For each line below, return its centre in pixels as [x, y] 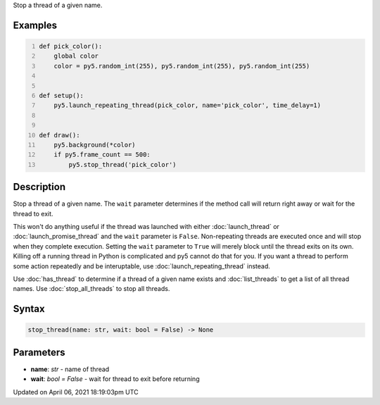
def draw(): [59, 135]
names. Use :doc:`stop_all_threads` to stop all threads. [91, 289]
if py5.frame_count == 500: [102, 155]
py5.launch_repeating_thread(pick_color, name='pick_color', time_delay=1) [188, 105]
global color [76, 56]
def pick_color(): [71, 46]
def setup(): [62, 95]
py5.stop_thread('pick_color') [122, 164]
